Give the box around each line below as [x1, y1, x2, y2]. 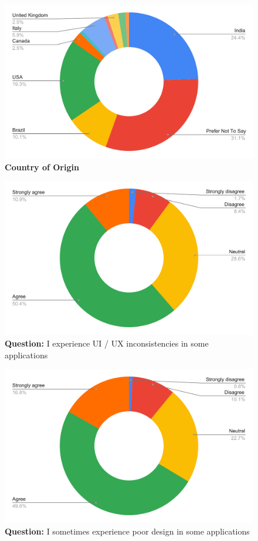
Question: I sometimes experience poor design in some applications [5, 525, 250, 537]
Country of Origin [5, 160, 79, 173]
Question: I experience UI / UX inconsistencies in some [5, 337, 209, 349]
